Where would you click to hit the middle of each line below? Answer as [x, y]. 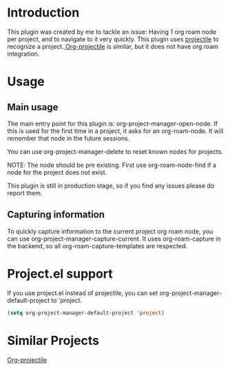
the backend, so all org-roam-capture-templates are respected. [97, 245]
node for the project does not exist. [57, 172]
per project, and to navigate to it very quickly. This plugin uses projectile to [113, 39]
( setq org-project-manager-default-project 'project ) [86, 313]
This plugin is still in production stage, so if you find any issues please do [111, 186]
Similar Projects [53, 340]
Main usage [33, 107]
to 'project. [67, 300]
